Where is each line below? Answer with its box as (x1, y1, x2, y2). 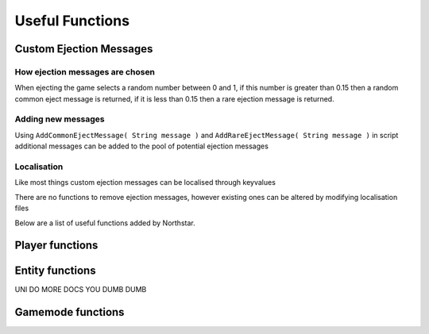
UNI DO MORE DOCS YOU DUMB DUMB (14, 285, 147, 294)
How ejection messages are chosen (14, 66, 155, 77)
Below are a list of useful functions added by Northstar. (14, 218, 195, 228)
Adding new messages (14, 113, 105, 125)
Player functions (14, 239, 99, 252)
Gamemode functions (14, 305, 125, 319)
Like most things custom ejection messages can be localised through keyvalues (14, 178, 276, 187)
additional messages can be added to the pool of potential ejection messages (14, 141, 269, 151)
